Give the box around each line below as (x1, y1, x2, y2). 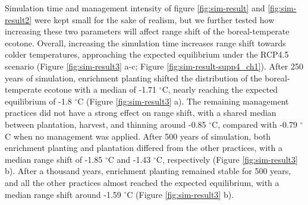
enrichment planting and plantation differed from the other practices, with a (5, 141, 282, 154)
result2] (5, 13, 32, 26)
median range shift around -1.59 (5, 188, 121, 200)
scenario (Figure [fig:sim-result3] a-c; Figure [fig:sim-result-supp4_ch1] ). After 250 (5, 59, 304, 72)
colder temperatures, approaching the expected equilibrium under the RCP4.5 (5, 48, 289, 61)
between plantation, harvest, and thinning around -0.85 (5, 118, 206, 130)
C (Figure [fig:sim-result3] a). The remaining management (77, 94, 289, 107)
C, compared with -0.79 (212, 118, 297, 130)
